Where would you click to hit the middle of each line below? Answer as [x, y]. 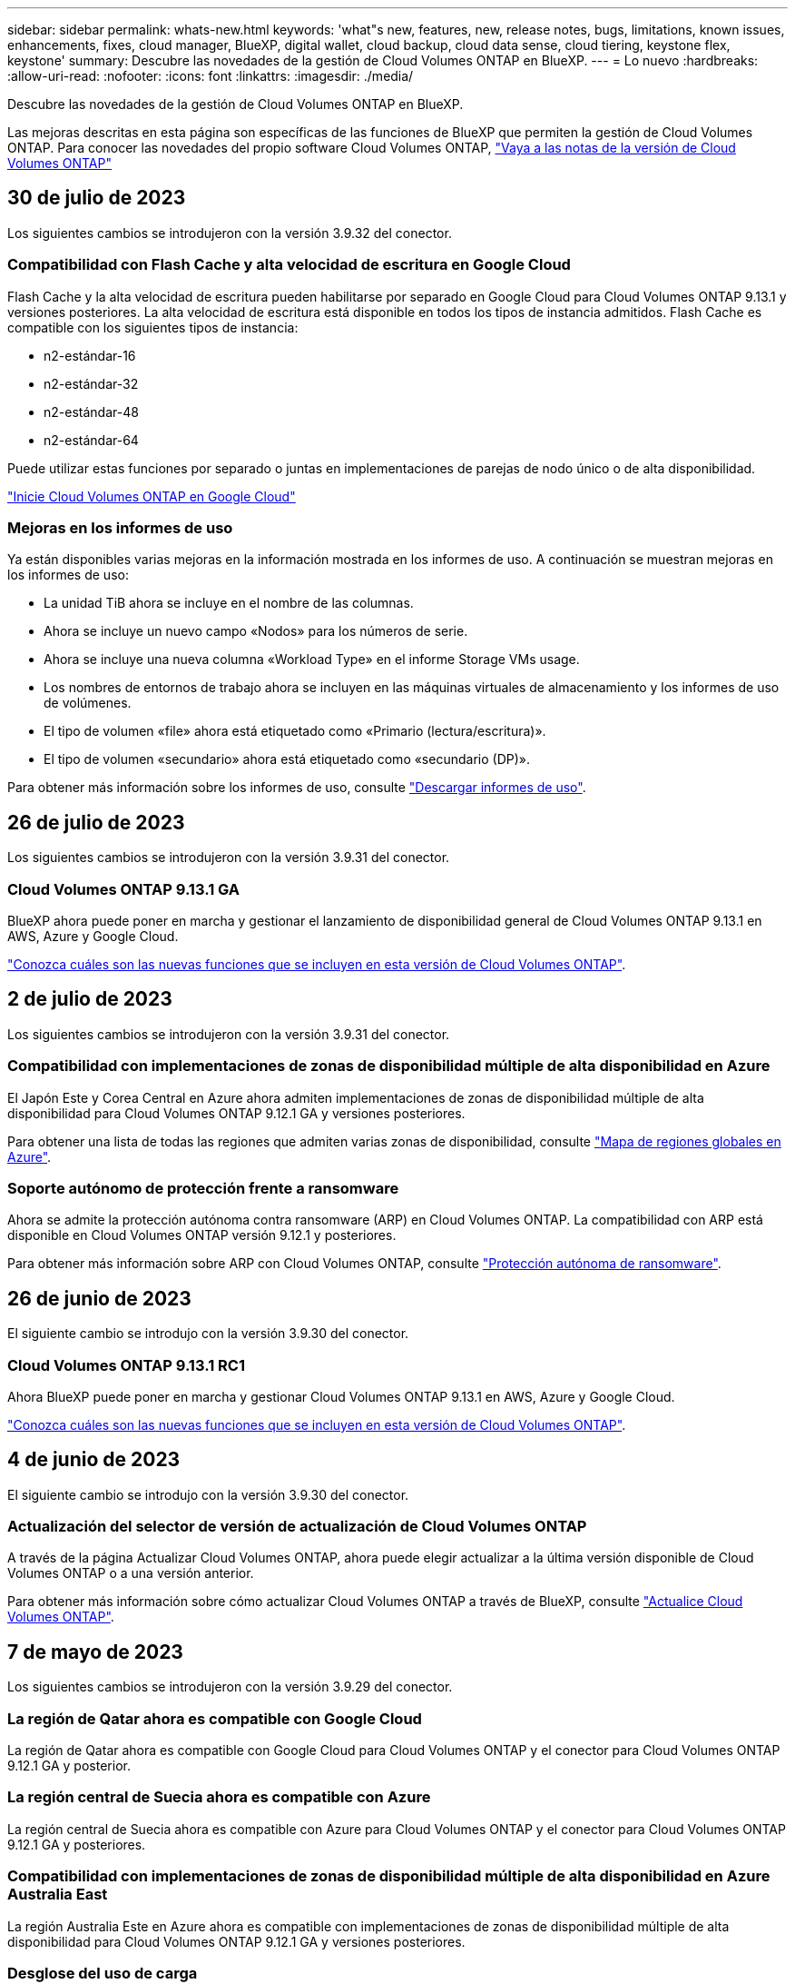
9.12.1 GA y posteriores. [77, 1844]
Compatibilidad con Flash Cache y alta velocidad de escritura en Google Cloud [289, 265]
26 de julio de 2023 [96, 822]
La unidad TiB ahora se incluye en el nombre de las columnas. [229, 603]
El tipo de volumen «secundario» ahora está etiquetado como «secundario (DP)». [287, 759]
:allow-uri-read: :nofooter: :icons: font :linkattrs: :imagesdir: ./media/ [211, 76]
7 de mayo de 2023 [95, 1652]
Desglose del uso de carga [103, 1973]
